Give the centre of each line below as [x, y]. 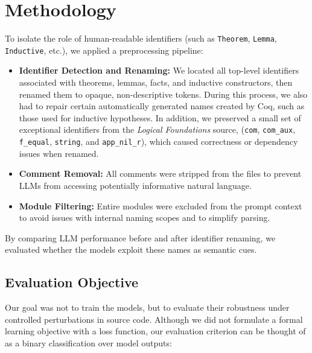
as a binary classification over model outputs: [88, 342]
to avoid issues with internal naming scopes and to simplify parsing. [145, 218]
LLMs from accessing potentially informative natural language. [135, 185]
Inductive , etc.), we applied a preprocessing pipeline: [104, 50]
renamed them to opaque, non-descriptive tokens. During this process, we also [163, 94]
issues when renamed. [59, 153]
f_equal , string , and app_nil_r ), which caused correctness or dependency [158, 142]
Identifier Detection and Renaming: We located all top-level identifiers [159, 70]
